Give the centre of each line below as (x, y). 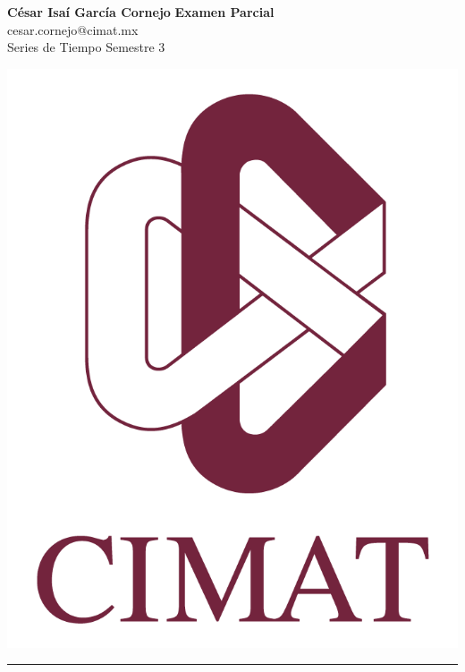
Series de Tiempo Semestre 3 (86, 47)
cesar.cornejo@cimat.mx (73, 29)
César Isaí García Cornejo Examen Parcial (141, 12)
